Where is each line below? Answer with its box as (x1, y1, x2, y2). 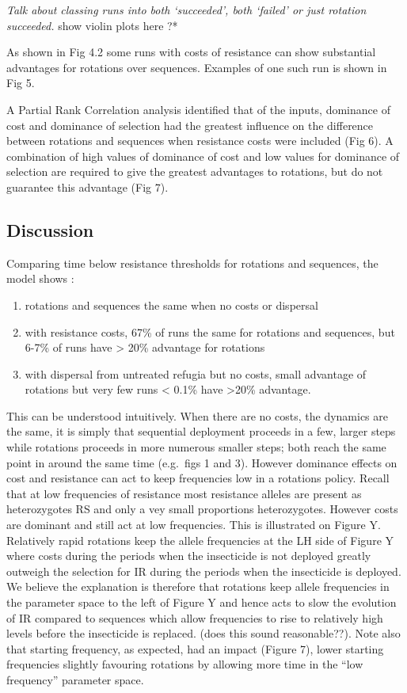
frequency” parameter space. (6, 671, 144, 687)
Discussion (6, 217, 94, 242)
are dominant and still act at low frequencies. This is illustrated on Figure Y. (6, 516, 381, 533)
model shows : (6, 270, 74, 287)
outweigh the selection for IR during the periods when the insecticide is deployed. (6, 562, 401, 579)
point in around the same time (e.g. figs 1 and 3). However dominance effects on (6, 454, 397, 470)
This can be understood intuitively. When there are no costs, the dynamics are (6, 407, 388, 424)
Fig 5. (6, 74, 35, 91)
